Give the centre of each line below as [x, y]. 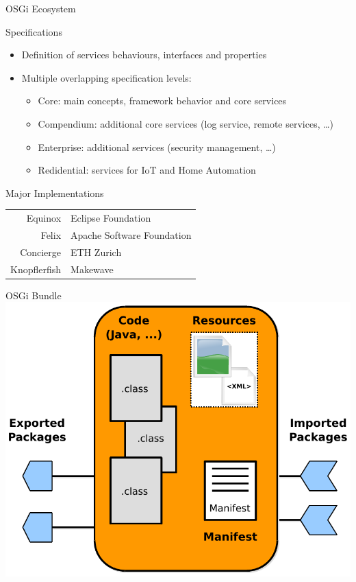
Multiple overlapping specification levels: [106, 77]
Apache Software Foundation [131, 234]
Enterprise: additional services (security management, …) [157, 147]
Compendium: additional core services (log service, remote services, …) [186, 123]
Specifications [34, 31]
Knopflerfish [36, 269]
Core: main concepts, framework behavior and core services [162, 101]
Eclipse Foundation [111, 218]
